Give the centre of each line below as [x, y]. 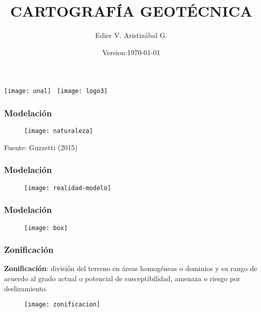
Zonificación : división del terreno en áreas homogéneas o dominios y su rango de [131, 268]
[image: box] [46, 228]
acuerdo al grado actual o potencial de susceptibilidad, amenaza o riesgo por [122, 278]
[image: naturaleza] [59, 131]
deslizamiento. [26, 288]
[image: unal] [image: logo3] [56, 91]
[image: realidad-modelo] [68, 188]
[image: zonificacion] [62, 305]
